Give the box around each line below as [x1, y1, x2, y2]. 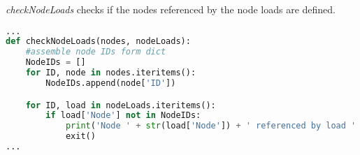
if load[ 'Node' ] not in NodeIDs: [45, 110, 201, 121]
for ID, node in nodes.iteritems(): [25, 68, 196, 78]
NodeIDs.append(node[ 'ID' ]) [45, 77, 176, 88]
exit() [65, 131, 96, 142]
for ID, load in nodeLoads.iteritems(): [25, 100, 216, 110]
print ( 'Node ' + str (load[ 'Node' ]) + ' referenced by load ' [65, 121, 357, 131]
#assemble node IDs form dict [25, 47, 166, 57]
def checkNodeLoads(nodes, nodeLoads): [6, 36, 191, 47]
